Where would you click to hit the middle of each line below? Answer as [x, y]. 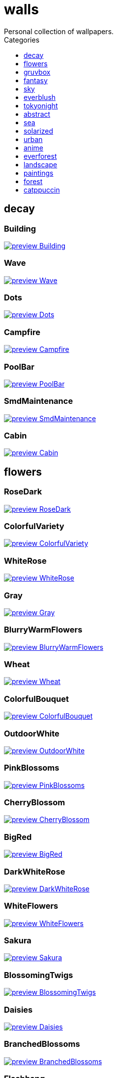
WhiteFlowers [31, 906]
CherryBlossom [35, 803]
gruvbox [37, 72]
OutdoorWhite [32, 733]
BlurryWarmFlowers [43, 630]
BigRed [18, 837]
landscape [41, 164]
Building [20, 228]
